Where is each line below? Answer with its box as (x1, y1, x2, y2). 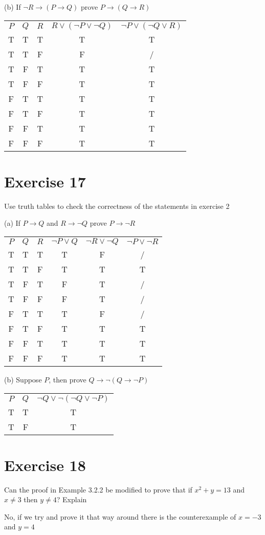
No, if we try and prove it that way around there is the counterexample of (4, 511, 236, 522)
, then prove (49, 374, 86, 384)
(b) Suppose (4, 374, 42, 384)
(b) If (4, 2, 21, 12)
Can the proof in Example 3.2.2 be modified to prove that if (4, 484, 192, 495)
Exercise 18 (4, 454, 86, 475)
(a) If (4, 218, 20, 228)
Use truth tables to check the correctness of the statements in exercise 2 (4, 200, 230, 211)
